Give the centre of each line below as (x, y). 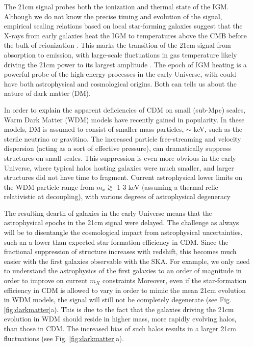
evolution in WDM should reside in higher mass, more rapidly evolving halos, (120, 319)
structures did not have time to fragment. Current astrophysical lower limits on (123, 177)
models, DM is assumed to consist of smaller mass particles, (94, 129)
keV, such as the (218, 129)
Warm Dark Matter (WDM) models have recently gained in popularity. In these (124, 119)
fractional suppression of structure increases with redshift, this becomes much (120, 251)
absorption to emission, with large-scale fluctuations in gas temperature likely (121, 54)
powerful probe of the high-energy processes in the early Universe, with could (120, 74)
